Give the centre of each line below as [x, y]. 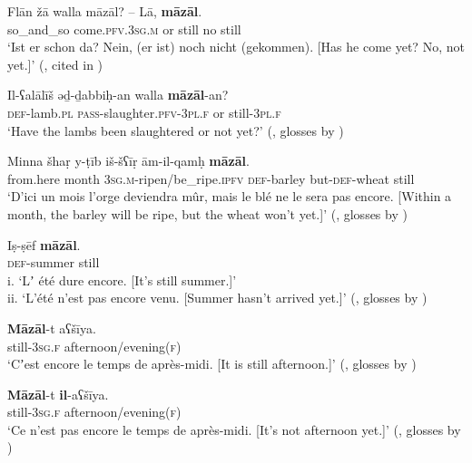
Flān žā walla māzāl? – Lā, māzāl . [105, 11]
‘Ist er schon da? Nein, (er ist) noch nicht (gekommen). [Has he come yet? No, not [236, 47]
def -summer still [54, 262]
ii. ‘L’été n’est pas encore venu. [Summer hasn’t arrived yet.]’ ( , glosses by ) [217, 298]
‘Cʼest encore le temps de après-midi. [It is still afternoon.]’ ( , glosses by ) [212, 364]
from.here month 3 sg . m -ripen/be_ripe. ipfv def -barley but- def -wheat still [211, 178]
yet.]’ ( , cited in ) [55, 64]
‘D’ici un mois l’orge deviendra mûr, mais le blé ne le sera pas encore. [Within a [230, 196]
